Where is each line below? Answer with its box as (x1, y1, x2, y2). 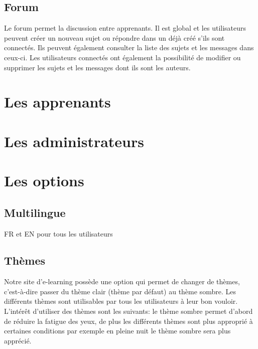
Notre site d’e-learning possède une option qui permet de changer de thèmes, (4, 276, 240, 287)
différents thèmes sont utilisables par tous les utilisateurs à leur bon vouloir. (4, 296, 238, 306)
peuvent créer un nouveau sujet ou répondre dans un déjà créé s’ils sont (4, 32, 225, 43)
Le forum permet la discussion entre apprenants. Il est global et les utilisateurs (4, 23, 246, 33)
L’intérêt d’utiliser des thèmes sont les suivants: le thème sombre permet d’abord (4, 306, 253, 316)
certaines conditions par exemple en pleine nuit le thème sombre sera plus (4, 325, 231, 336)
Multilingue (4, 204, 66, 220)
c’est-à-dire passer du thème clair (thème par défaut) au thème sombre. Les (4, 286, 236, 296)
